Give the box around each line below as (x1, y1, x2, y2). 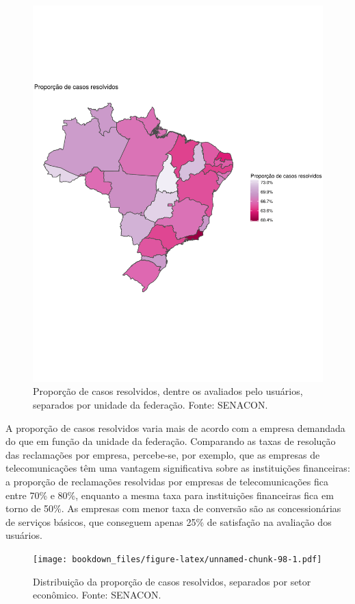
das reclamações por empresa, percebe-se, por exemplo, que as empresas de (5, 447, 320, 461)
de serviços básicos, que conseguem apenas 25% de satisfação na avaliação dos (5, 514, 332, 529)
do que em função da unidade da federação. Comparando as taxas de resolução (5, 434, 336, 448)
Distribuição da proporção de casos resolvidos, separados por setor (33, 574, 311, 588)
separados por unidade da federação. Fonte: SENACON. (33, 398, 268, 412)
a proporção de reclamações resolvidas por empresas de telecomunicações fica (5, 474, 328, 489)
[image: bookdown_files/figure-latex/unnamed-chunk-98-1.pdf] (33, 555, 322, 565)
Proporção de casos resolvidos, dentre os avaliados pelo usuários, (33, 384, 303, 398)
